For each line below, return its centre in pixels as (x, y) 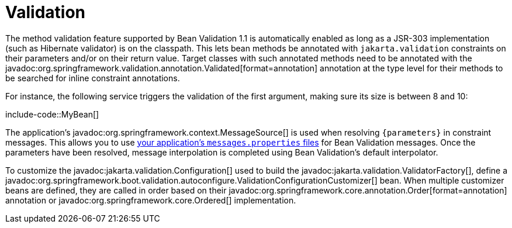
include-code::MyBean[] (52, 114)
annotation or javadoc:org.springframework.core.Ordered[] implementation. (151, 200)
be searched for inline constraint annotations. (93, 78)
